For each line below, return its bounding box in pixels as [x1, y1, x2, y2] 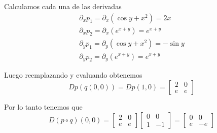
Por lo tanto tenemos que [4, 101, 83, 112]
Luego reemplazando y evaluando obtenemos [4, 70, 142, 80]
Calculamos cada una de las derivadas [4, 1, 122, 11]
